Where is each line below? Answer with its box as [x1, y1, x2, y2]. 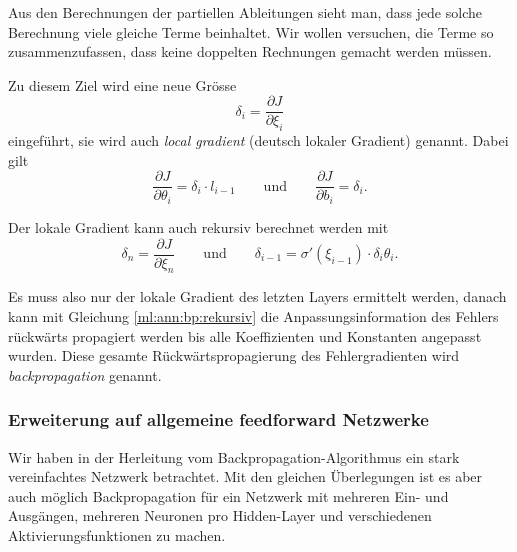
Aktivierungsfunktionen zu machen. [8, 524, 226, 545]
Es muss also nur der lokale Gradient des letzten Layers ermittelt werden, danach [8, 286, 507, 307]
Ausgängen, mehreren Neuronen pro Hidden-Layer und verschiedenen [8, 505, 432, 526]
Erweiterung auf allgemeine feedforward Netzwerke [8, 407, 429, 432]
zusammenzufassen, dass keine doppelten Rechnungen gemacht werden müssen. [8, 41, 492, 62]
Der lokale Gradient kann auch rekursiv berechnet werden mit [8, 216, 389, 237]
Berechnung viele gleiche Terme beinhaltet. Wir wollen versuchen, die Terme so [8, 21, 494, 42]
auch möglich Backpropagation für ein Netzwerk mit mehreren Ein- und [8, 485, 449, 506]
